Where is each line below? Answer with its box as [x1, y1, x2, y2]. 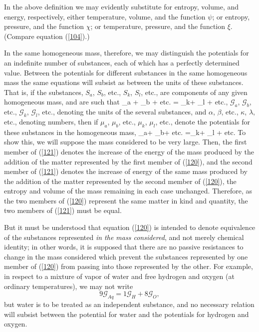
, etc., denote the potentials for [155, 116, 250, 126]
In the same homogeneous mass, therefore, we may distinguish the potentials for [4, 47, 249, 58]
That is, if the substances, [4, 86, 83, 97]
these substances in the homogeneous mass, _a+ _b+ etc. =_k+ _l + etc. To [4, 126, 246, 137]
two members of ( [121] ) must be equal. [4, 205, 122, 215]
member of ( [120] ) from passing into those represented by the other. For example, [4, 261, 253, 271]
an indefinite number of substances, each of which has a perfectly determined [4, 57, 240, 67]
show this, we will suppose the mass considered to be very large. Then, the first [4, 136, 247, 147]
